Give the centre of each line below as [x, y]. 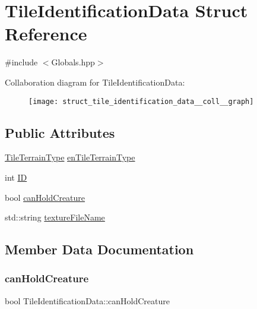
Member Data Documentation [99, 249]
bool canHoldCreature [45, 197]
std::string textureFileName [55, 217]
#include [21, 62]
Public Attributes [60, 132]
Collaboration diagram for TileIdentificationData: [95, 82]
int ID [16, 177]
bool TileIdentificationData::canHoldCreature [87, 300]
